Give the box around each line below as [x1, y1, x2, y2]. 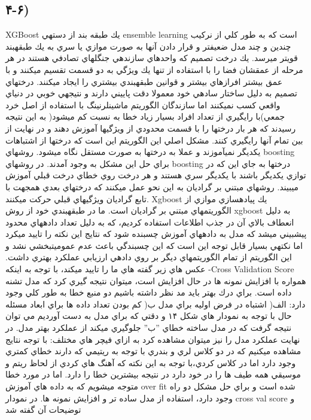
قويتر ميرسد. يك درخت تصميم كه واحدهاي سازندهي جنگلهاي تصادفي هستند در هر [5, 51, 298, 64]
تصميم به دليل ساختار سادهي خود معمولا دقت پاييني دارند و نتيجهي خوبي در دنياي [5, 87, 297, 99]
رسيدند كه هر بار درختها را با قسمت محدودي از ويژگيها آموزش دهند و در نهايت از [5, 121, 296, 134]
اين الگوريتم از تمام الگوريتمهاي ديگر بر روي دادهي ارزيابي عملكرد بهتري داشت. [5, 251, 292, 263]
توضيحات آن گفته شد [5, 403, 81, 416]
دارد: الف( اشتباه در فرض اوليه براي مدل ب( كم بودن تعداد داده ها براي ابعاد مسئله [5, 297, 306, 310]
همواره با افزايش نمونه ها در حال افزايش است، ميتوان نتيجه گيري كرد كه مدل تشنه [5, 274, 306, 287]
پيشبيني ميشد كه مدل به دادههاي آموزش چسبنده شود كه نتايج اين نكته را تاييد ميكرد [5, 227, 307, 240]
